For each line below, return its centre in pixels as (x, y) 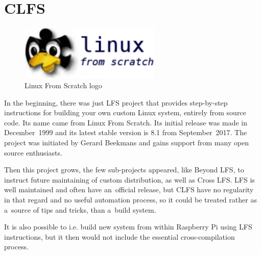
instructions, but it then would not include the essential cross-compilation (120, 236)
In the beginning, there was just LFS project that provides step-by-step (116, 102)
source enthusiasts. (33, 152)
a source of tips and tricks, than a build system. (80, 209)
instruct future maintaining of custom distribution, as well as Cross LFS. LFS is (129, 179)
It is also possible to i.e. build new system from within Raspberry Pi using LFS (128, 227)
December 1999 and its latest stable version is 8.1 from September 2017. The (126, 132)
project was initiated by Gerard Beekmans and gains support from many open (127, 143)
